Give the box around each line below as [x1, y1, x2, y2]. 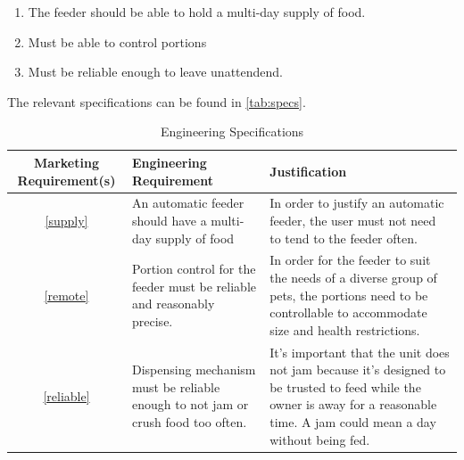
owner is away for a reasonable [269, 395, 437, 414]
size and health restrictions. [269, 320, 420, 339]
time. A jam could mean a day [269, 413, 436, 431]
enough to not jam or [132, 395, 249, 414]
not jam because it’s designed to [269, 360, 446, 379]
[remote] [44, 285, 89, 304]
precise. [132, 312, 173, 331]
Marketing [34, 152, 99, 171]
